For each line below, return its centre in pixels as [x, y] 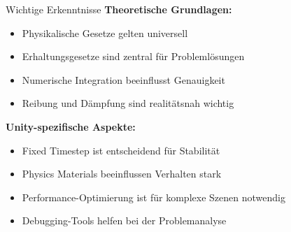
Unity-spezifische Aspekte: [71, 126]
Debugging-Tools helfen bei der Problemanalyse [124, 220]
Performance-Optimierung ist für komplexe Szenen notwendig [154, 197]
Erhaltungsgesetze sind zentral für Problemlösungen [133, 56]
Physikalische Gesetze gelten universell [105, 32]
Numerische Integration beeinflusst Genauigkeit [123, 79]
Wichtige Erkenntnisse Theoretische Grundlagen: [119, 9]
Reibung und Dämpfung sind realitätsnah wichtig [128, 103]
